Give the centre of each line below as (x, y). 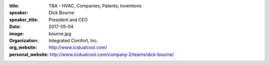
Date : (15, 27)
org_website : (23, 48)
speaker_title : (24, 19)
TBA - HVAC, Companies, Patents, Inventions (95, 6)
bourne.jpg (60, 33)
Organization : (24, 40)
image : (17, 33)
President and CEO (68, 19)
